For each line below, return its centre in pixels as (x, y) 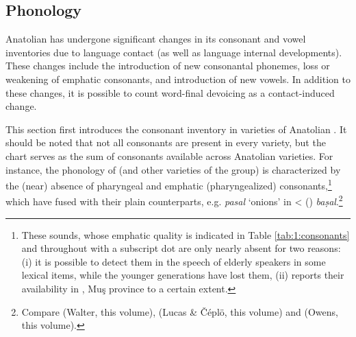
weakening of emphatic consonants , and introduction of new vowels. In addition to (178, 79)
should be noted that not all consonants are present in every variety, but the (166, 142)
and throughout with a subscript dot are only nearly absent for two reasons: (181, 248)
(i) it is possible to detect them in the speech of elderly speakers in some (174, 261)
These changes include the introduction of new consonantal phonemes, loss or (168, 66)
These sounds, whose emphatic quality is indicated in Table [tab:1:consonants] (186, 234)
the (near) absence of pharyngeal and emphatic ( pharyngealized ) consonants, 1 (169, 184)
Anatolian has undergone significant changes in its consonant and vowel (156, 39)
